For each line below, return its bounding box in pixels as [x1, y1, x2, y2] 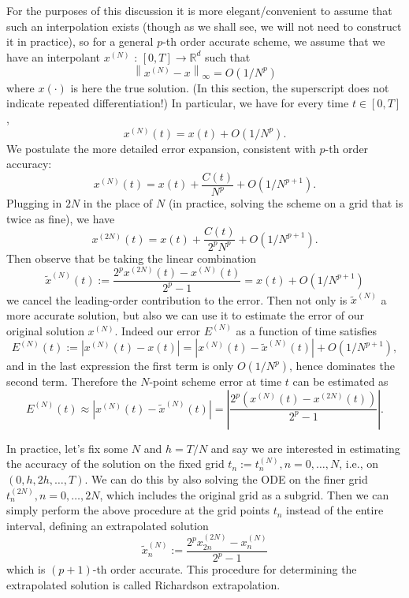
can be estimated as [292, 373, 389, 390]
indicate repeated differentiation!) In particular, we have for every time [6, 95, 349, 111]
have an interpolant [6, 48, 101, 65]
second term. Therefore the [6, 373, 137, 390]
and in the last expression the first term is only [6, 357, 234, 374]
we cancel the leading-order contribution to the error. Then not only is [6, 291, 348, 308]
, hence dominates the [289, 357, 395, 374]
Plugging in [6, 195, 62, 211]
